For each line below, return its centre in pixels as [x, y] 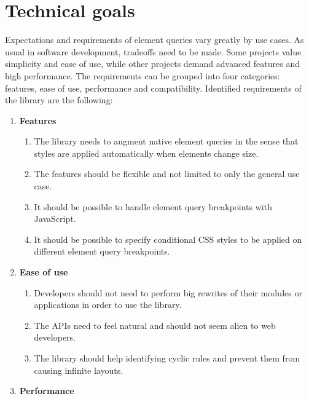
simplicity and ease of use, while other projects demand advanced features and [152, 64]
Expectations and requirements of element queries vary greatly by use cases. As [154, 40]
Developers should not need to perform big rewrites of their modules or [168, 292]
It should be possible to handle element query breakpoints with [153, 206]
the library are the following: [59, 100]
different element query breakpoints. [102, 251]
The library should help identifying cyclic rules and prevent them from [167, 358]
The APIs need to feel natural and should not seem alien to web [155, 325]
